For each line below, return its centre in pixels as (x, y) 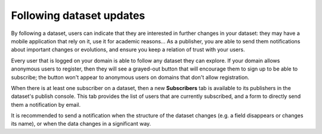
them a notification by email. (46, 104)
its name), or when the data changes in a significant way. (81, 124)
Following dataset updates (78, 15)
